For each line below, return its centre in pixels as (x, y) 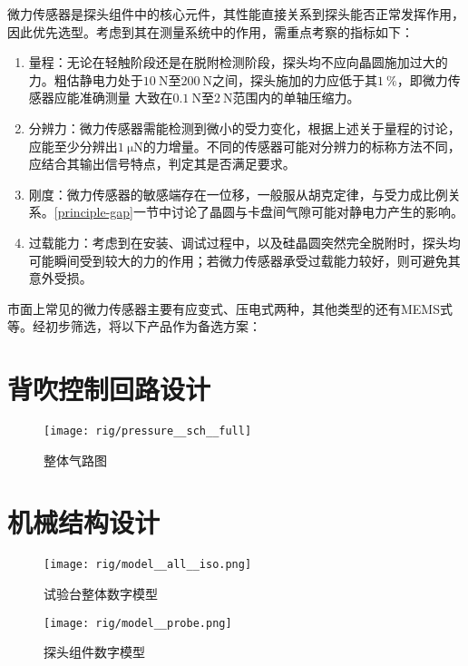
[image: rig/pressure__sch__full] (148, 431)
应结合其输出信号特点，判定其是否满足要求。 (162, 164)
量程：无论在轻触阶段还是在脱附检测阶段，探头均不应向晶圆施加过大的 (238, 62)
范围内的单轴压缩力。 (296, 98)
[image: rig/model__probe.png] (138, 623)
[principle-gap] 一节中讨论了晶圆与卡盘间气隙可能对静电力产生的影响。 (258, 212)
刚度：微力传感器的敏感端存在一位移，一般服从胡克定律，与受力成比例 (238, 194)
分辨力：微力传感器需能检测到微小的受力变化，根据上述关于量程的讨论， (244, 127)
